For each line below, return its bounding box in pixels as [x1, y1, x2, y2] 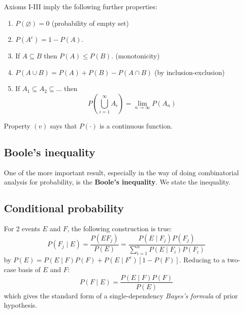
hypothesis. [4, 300, 37, 310]
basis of [18, 264, 41, 274]
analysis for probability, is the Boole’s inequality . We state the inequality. [4, 177, 231, 187]
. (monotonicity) [111, 51, 160, 61]
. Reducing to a [179, 254, 226, 264]
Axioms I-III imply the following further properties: [4, 1, 157, 11]
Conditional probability [4, 201, 124, 216]
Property [4, 120, 31, 130]
